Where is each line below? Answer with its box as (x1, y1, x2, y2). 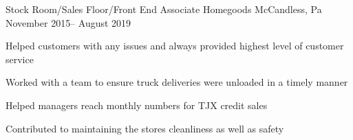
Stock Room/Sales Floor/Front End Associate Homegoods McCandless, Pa (6, 2, 322, 16)
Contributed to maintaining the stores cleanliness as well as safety (6, 121, 284, 135)
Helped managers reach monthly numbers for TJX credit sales (6, 97, 268, 112)
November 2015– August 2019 (6, 15, 131, 30)
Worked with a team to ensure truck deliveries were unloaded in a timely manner (6, 75, 348, 89)
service (6, 51, 34, 66)
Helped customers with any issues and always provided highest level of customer (6, 38, 344, 53)
